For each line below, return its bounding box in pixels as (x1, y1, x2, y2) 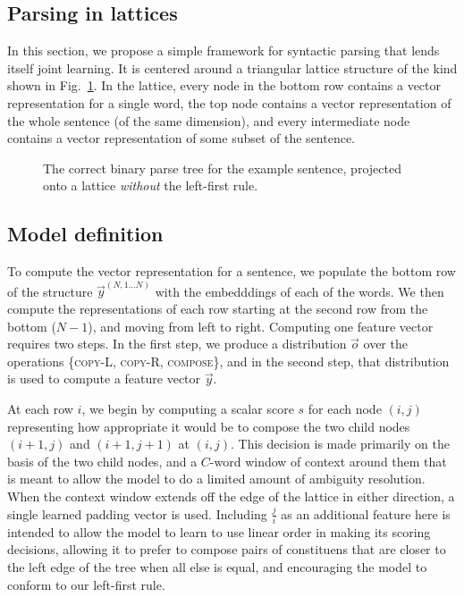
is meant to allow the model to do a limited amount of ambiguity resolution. (7, 469, 426, 488)
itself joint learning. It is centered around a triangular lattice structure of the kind (7, 58, 458, 77)
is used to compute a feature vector (7, 369, 201, 388)
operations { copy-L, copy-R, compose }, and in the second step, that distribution (7, 351, 450, 370)
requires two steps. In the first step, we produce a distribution (7, 334, 347, 353)
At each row (7, 399, 73, 417)
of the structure (7, 282, 93, 300)
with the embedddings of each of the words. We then (155, 282, 444, 300)
